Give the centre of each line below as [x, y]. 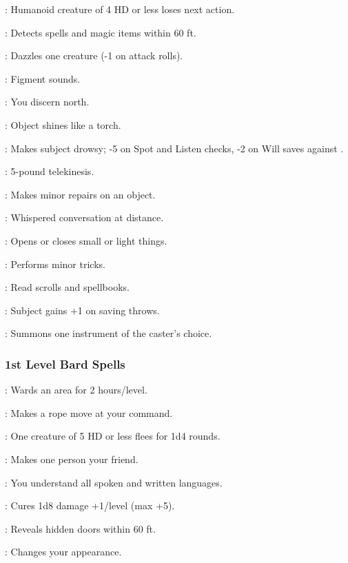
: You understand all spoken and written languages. [114, 482]
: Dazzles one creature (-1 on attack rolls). [94, 55]
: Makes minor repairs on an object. [80, 194]
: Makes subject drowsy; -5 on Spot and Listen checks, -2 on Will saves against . [174, 148]
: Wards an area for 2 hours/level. [76, 390]
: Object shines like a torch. [63, 124]
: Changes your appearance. [63, 552]
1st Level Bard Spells [65, 364]
